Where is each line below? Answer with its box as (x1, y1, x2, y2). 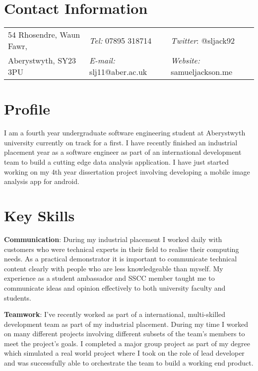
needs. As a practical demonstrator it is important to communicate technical (4, 253, 237, 264)
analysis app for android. (4, 176, 79, 186)
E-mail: (89, 55, 115, 66)
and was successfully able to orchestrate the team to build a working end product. (4, 358, 254, 368)
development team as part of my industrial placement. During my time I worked (4, 318, 249, 329)
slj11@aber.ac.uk (89, 66, 147, 78)
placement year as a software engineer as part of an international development (4, 147, 242, 157)
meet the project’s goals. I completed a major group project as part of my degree (4, 338, 250, 348)
